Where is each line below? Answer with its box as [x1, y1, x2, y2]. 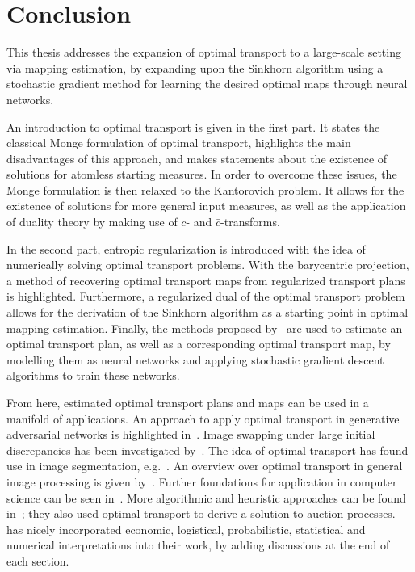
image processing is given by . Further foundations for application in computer [6, 473, 397, 490]
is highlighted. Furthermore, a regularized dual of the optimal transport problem [6, 288, 405, 305]
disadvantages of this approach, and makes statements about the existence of [6, 149, 388, 166]
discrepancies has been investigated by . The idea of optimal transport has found [6, 441, 409, 458]
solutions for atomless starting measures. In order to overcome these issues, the [6, 166, 397, 183]
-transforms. [220, 213, 280, 230]
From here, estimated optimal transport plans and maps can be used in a [6, 394, 369, 410]
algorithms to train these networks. [6, 367, 180, 384]
